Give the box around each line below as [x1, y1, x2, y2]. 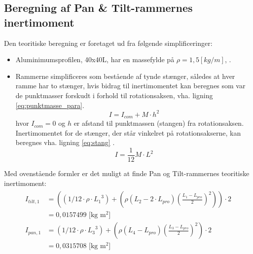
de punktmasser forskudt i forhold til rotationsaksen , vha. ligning [15, 90, 213, 100]
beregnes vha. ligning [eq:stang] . [15, 137, 115, 147]
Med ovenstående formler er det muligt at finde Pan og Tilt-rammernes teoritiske [4, 168, 250, 178]
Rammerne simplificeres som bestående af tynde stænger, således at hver [15, 71, 235, 81]
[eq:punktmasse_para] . [15, 100, 84, 110]
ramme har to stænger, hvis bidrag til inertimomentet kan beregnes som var [15, 80, 246, 91]
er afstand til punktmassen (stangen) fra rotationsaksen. [73, 118, 244, 128]
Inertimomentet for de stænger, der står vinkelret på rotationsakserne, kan [15, 127, 241, 138]
